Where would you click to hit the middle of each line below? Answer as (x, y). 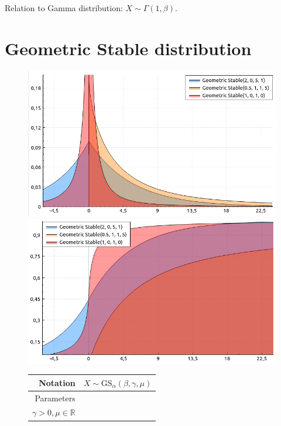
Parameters (55, 398)
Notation (57, 382)
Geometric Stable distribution (128, 48)
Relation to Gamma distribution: (64, 8)
